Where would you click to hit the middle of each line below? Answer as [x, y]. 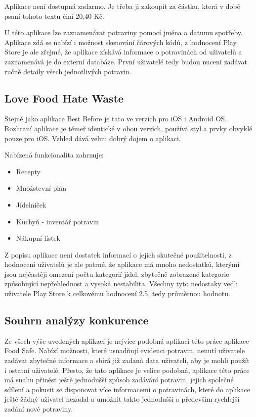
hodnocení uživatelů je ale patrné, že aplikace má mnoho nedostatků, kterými [122, 264]
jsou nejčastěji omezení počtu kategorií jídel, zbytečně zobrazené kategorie [117, 274]
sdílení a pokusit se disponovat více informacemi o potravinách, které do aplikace [128, 389]
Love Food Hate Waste [64, 98]
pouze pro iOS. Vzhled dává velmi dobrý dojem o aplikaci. [93, 138]
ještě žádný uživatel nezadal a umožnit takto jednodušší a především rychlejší [122, 399]
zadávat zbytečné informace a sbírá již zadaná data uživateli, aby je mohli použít [127, 360]
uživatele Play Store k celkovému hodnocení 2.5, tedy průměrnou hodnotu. [117, 293]
